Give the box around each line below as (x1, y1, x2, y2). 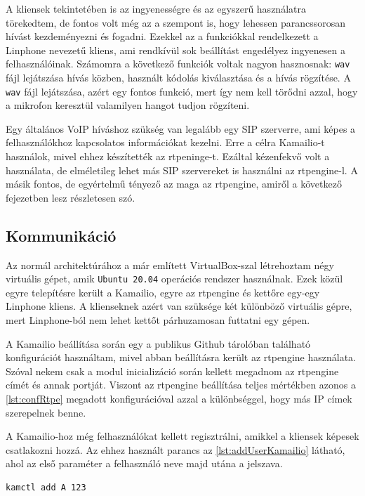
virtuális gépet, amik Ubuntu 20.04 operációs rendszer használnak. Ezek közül (6, 271, 343, 286)
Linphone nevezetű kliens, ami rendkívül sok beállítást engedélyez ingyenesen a (6, 42, 345, 57)
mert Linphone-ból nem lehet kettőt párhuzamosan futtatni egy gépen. (6, 313, 310, 327)
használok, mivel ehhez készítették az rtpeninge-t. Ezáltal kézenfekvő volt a (6, 149, 330, 164)
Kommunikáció (6, 224, 117, 246)
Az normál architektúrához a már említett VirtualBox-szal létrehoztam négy (6, 257, 334, 272)
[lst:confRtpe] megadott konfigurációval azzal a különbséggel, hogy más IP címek (6, 391, 352, 406)
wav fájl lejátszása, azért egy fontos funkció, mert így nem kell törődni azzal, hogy (6, 84, 358, 98)
